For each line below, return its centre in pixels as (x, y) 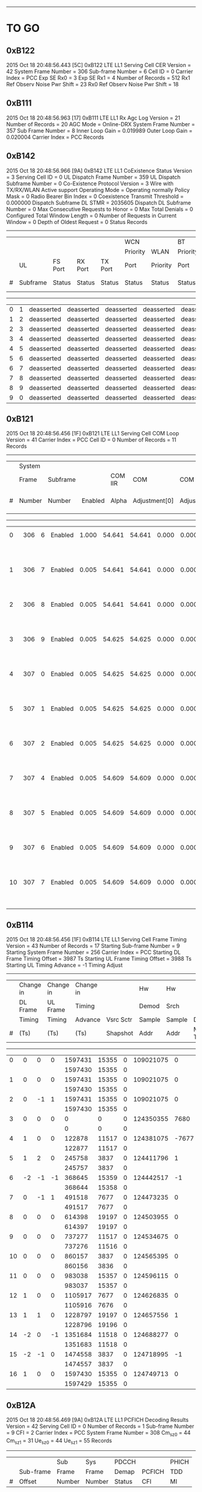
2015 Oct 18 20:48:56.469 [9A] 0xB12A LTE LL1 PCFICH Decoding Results (97, 1420)
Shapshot (120, 1033)
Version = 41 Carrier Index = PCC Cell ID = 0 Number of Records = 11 (91, 440)
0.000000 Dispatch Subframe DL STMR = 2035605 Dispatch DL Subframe (99, 202)
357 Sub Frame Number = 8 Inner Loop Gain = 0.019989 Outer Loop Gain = (99, 130)
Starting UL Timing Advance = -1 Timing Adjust (65, 965)
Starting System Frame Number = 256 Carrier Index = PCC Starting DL (93, 952)
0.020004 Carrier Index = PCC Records (55, 137)
